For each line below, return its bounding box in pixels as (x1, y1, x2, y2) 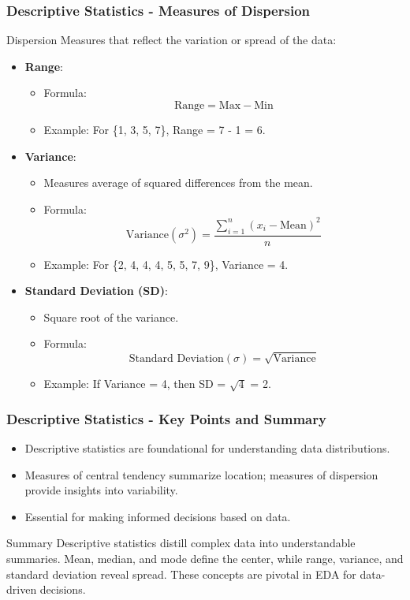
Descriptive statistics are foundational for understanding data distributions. (24, 440, 390, 457)
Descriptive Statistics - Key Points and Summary (6, 408, 326, 428)
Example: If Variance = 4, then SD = (43, 375, 226, 392)
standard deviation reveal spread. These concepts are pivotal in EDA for (6, 565, 356, 582)
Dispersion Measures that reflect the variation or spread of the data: (6, 32, 337, 48)
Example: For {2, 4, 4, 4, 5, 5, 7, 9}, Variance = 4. (43, 255, 289, 272)
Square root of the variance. (43, 308, 179, 325)
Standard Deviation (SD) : (24, 282, 168, 299)
